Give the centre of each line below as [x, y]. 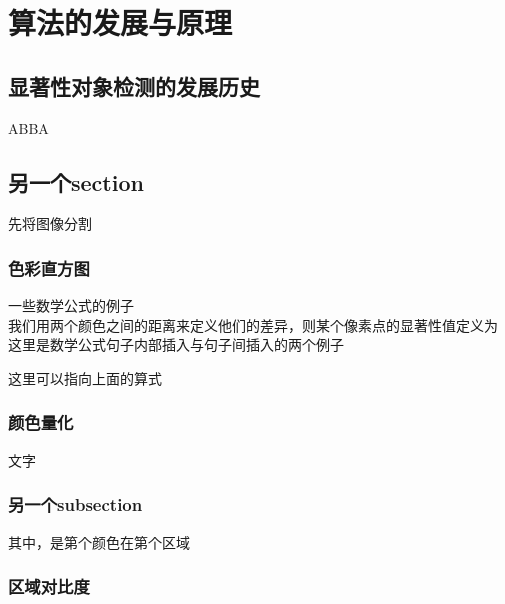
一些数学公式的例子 [71, 305]
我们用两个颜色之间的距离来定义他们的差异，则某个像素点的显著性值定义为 [253, 324]
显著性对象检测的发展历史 [134, 85]
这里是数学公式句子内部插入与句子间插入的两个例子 [176, 344]
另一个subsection [75, 504]
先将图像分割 [50, 223]
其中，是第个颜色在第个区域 [99, 541]
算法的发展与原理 [120, 22]
